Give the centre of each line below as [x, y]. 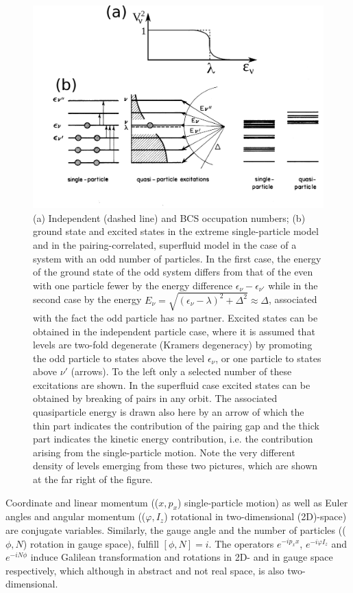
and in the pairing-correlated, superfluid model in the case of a [165, 245]
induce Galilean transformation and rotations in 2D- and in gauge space [182, 557]
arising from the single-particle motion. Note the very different [164, 452]
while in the [293, 285]
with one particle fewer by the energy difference [133, 285]
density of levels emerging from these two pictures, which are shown [175, 466]
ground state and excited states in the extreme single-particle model [176, 231]
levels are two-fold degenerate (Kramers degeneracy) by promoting [173, 345]
